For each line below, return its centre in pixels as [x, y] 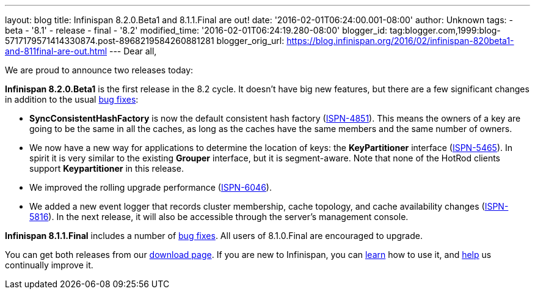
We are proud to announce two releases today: [99, 70]
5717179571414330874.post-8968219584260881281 [110, 41]
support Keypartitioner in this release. [107, 168]
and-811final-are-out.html [56, 51]
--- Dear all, [133, 51]
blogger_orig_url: [250, 41]
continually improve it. [49, 265]
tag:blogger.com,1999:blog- [445, 30]
